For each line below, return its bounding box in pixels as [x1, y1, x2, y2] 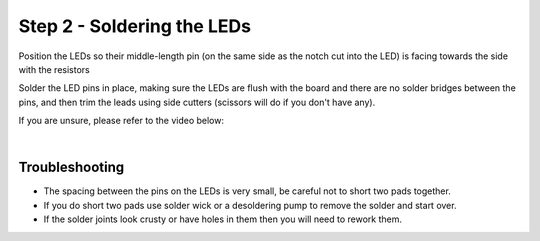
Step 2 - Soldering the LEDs [18, 15, 252, 37]
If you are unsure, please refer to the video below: [18, 115, 225, 127]
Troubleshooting [18, 159, 125, 176]
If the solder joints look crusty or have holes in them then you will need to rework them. [43, 213, 403, 225]
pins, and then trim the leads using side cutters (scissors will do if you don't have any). [18, 96, 376, 108]
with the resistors [18, 63, 90, 75]
